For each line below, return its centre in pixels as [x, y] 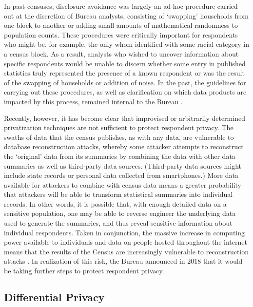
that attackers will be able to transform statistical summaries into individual [118, 194]
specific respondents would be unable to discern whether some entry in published [125, 63]
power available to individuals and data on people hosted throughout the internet [126, 242]
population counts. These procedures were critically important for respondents [121, 34]
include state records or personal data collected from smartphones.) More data [121, 175]
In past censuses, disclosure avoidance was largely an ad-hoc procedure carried [121, 6]
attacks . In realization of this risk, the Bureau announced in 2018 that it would [123, 261]
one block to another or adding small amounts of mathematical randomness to [121, 25]
